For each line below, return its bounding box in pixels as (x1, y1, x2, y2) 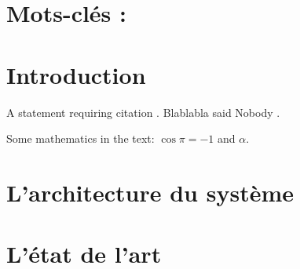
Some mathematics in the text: (6, 130, 155, 147)
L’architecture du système (6, 176, 294, 208)
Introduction (6, 58, 146, 90)
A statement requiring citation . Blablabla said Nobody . (6, 104, 280, 120)
